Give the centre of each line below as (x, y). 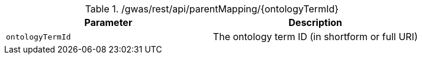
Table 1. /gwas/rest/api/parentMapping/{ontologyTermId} (212, 9)
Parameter (108, 22)
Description (315, 22)
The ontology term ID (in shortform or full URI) (315, 37)
